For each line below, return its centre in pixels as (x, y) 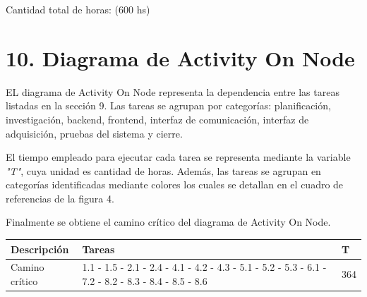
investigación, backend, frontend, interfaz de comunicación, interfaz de (157, 119)
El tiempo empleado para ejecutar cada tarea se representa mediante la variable (178, 157)
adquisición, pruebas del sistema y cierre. (94, 133)
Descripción (40, 249)
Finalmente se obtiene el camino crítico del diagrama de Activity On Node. (168, 222)
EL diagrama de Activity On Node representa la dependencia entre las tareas (173, 91)
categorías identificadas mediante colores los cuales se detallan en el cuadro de (175, 184)
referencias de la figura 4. (60, 198)
